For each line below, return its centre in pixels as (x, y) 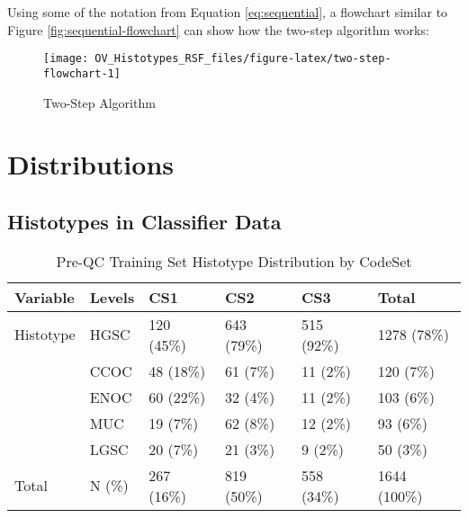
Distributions (90, 164)
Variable (45, 297)
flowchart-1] (82, 73)
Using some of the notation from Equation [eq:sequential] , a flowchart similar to (228, 12)
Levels (112, 297)
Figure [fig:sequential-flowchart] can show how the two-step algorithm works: (218, 29)
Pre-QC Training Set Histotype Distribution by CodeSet (234, 261)
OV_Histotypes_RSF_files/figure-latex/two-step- (243, 59)
